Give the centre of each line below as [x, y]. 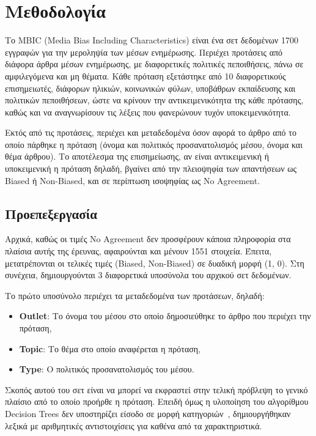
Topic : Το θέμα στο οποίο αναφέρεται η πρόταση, [110, 348]
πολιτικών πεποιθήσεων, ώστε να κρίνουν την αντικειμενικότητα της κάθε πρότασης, [154, 100]
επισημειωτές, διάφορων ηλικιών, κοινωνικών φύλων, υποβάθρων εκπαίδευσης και [150, 88]
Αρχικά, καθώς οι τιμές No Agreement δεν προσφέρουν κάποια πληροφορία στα [148, 239]
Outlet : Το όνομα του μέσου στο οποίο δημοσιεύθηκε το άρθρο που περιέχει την [165, 316]
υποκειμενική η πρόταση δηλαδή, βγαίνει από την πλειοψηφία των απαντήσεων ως [151, 168]
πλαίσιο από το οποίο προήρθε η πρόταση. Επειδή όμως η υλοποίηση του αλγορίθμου [157, 401]
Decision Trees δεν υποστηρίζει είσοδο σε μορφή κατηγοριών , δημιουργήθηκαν [148, 413]
